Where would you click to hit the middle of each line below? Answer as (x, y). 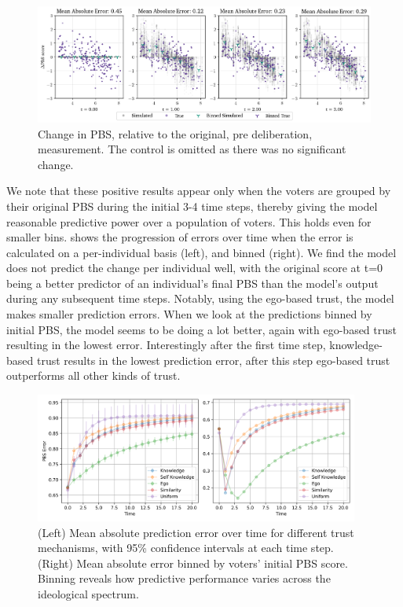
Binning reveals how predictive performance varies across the (184, 578)
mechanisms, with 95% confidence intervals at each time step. (186, 548)
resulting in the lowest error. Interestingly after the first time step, (166, 345)
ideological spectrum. (88, 593)
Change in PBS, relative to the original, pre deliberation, (175, 133)
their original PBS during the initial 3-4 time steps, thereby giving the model (192, 206)
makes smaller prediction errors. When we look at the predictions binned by (189, 314)
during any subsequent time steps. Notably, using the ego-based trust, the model (200, 298)
